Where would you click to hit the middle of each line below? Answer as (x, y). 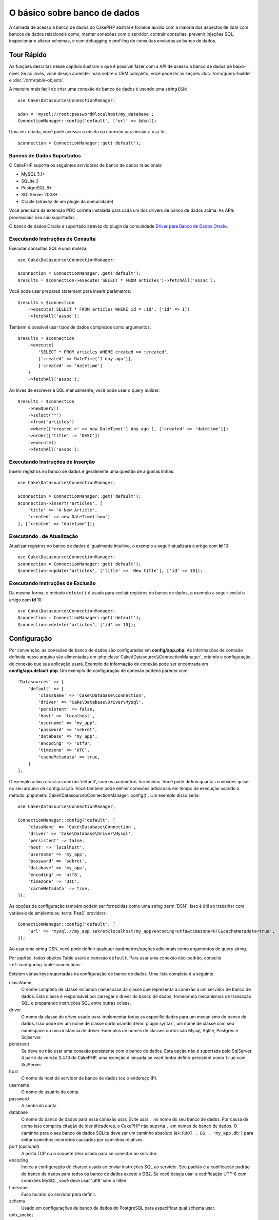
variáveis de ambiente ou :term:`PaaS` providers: (58, 913)
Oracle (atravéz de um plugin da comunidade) (67, 201)
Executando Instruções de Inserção (52, 462)
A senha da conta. (40, 1105)
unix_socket (21, 1215)
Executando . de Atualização (43, 536)
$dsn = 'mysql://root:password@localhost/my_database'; (86, 114)
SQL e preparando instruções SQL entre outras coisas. (76, 1003)
